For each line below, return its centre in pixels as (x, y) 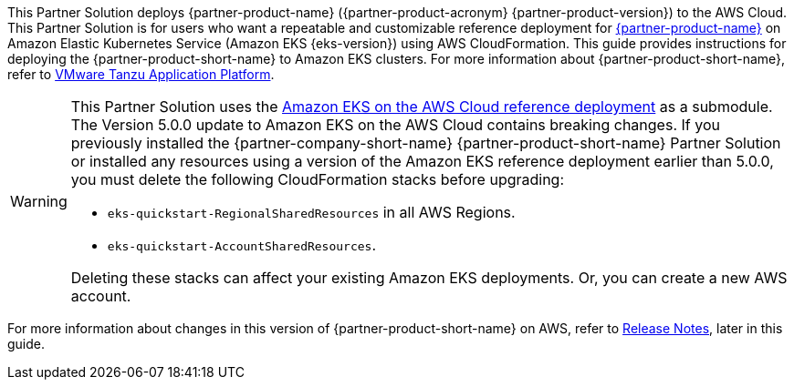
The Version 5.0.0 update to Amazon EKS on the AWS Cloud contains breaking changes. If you (395, 125)
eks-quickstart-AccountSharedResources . (242, 245)
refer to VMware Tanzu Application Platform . (141, 74)
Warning (39, 201)
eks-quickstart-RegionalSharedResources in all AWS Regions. (311, 212)
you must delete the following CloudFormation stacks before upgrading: (318, 179)
